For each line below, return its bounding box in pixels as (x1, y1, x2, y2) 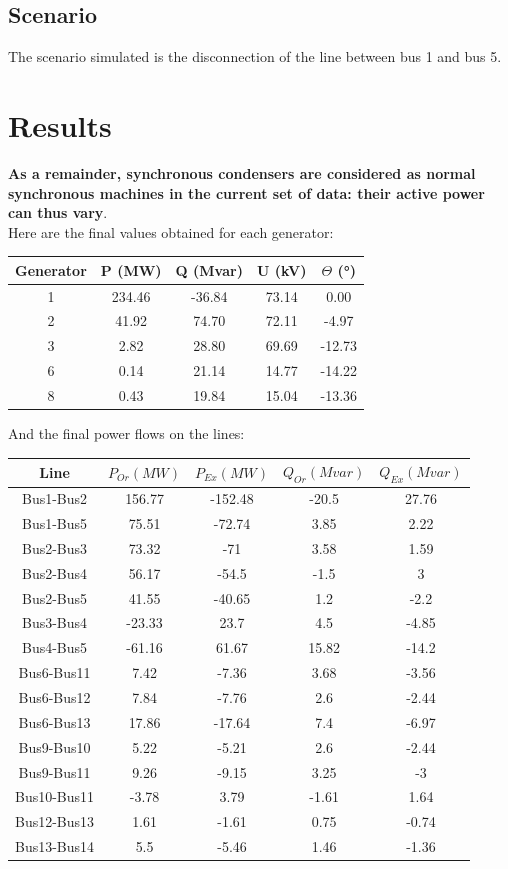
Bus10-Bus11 (15, 786, 95, 807)
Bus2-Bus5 (22, 587, 88, 608)
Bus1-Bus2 (22, 488, 88, 509)
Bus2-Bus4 (22, 562, 88, 583)
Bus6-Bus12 (18, 687, 91, 707)
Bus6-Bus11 (18, 662, 91, 683)
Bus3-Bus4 (22, 612, 88, 633)
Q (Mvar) (175, 259, 243, 280)
